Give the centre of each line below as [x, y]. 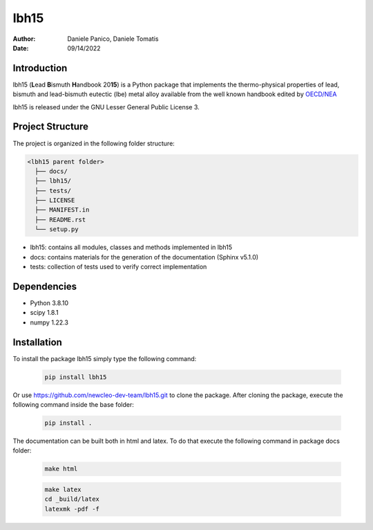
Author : [24, 39]
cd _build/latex [72, 499]
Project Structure [51, 127]
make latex [63, 489]
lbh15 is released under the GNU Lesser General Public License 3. [106, 107]
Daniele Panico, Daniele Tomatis [113, 39]
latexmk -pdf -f [72, 509]
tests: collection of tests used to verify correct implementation [118, 267]
